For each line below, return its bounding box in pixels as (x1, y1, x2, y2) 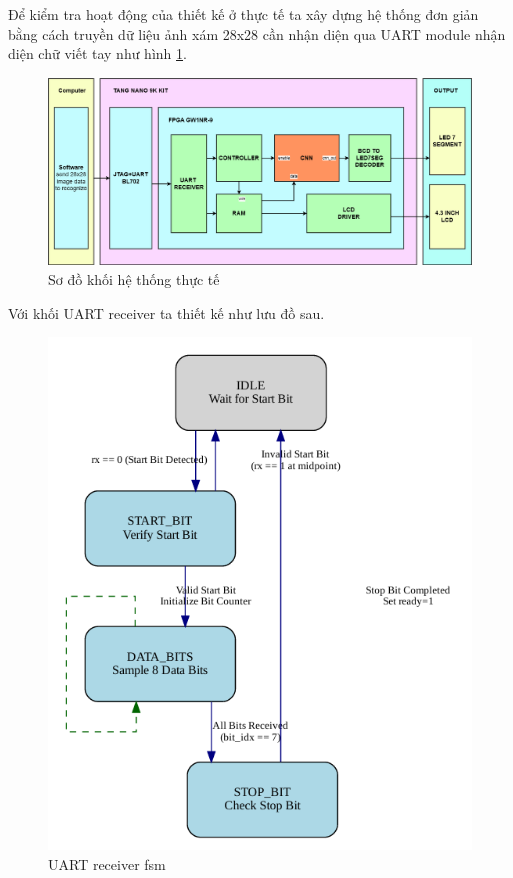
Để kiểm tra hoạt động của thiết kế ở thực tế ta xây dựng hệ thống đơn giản (8, 4, 479, 24)
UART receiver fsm (48, 853, 166, 874)
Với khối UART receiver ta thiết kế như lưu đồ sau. (8, 302, 325, 323)
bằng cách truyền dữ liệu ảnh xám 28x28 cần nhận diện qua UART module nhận (8, 23, 506, 44)
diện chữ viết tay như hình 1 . (8, 43, 187, 64)
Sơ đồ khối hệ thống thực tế (48, 268, 220, 289)
